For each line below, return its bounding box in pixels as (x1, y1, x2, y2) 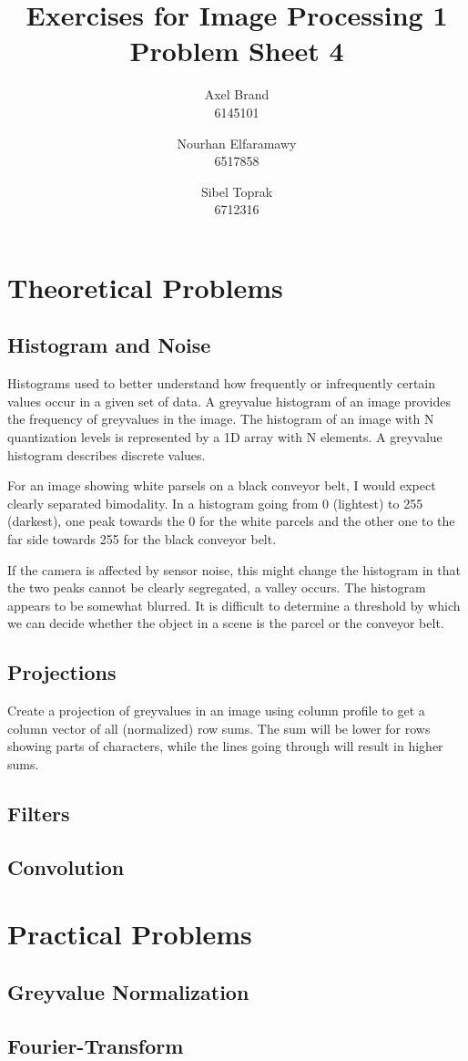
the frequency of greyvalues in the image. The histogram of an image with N (7, 409, 434, 428)
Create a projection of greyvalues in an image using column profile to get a (7, 701, 425, 720)
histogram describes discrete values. (7, 445, 206, 464)
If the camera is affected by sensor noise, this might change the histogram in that (7, 560, 461, 579)
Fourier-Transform (7, 1031, 184, 1059)
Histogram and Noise (7, 331, 211, 359)
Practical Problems (7, 915, 252, 953)
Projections (7, 658, 117, 686)
